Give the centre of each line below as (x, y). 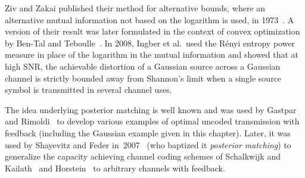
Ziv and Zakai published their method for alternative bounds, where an (135, 8)
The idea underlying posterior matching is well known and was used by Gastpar (151, 109)
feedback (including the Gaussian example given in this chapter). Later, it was (148, 132)
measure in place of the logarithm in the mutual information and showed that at (152, 54)
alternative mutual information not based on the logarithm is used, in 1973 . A (150, 19)
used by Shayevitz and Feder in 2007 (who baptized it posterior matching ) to (148, 144)
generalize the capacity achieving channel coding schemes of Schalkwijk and (143, 156)
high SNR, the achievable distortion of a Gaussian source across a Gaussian (143, 66)
